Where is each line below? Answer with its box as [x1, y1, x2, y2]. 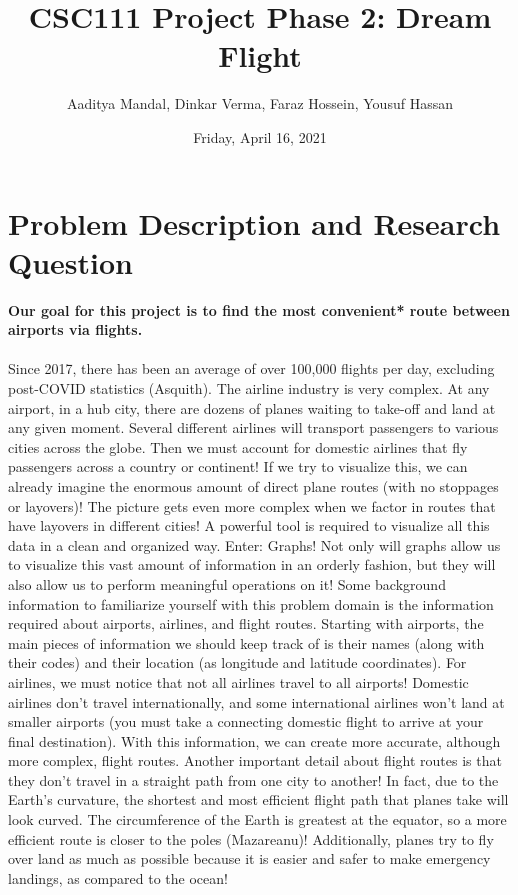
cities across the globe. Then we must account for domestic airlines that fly [8, 436, 468, 457]
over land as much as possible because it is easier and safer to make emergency [8, 848, 491, 869]
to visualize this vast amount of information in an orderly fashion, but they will [8, 554, 496, 575]
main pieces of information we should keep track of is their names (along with [8, 632, 485, 653]
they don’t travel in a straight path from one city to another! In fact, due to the [8, 769, 499, 790]
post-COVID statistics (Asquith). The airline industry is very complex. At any [8, 378, 490, 398]
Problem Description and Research [8, 202, 501, 243]
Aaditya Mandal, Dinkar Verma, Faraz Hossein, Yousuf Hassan [67, 93, 453, 114]
